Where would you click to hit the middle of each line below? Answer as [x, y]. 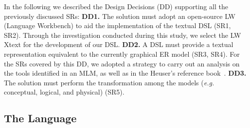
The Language [40, 118]
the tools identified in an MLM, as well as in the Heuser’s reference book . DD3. [125, 73]
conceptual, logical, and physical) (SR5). [64, 92]
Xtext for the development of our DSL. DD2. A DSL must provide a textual [119, 44]
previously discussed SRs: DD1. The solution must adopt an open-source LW [120, 16]
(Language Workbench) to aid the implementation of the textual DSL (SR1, [117, 25]
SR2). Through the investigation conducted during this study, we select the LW [123, 35]
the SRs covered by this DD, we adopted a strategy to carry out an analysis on [122, 63]
